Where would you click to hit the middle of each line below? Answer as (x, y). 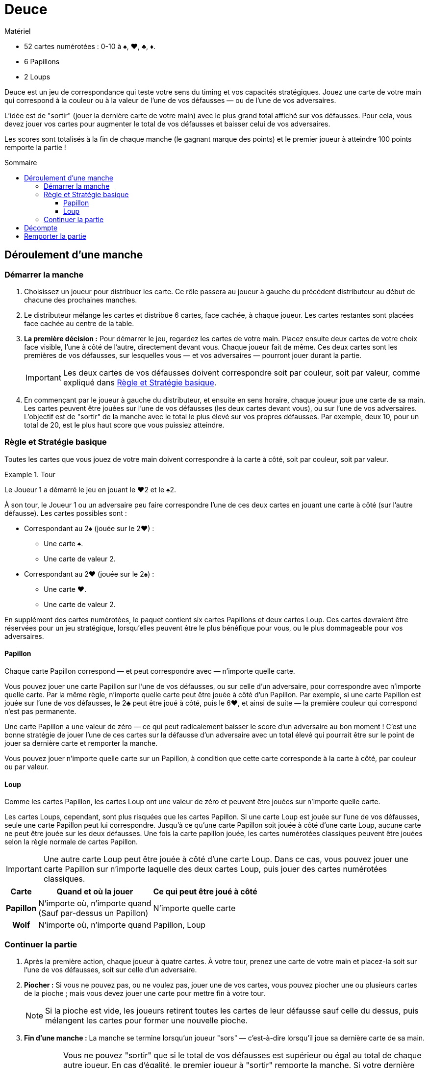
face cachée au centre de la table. (79, 323)
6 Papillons (42, 61)
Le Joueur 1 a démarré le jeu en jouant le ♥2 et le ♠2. (90, 489)
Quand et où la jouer (95, 892)
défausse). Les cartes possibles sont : (66, 513)
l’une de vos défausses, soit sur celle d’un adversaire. (111, 969)
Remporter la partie (55, 236)
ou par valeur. (27, 766)
